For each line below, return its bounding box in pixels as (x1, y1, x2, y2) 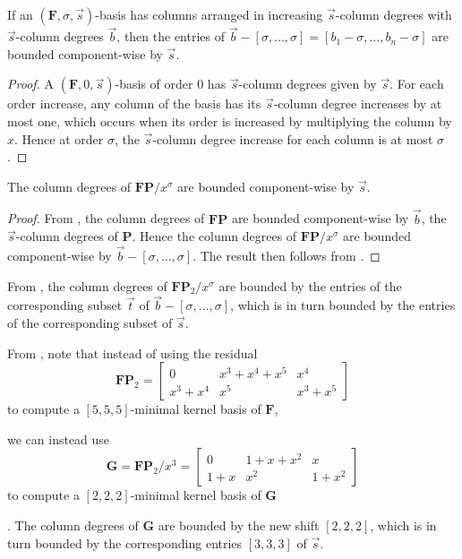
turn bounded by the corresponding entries (7, 533, 243, 552)
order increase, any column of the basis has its (7, 94, 261, 113)
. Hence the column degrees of (132, 227, 297, 245)
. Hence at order (14, 129, 104, 148)
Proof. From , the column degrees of (7, 209, 205, 228)
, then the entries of (116, 27, 225, 46)
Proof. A (7, 74, 55, 93)
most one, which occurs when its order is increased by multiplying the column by (7, 112, 452, 130)
